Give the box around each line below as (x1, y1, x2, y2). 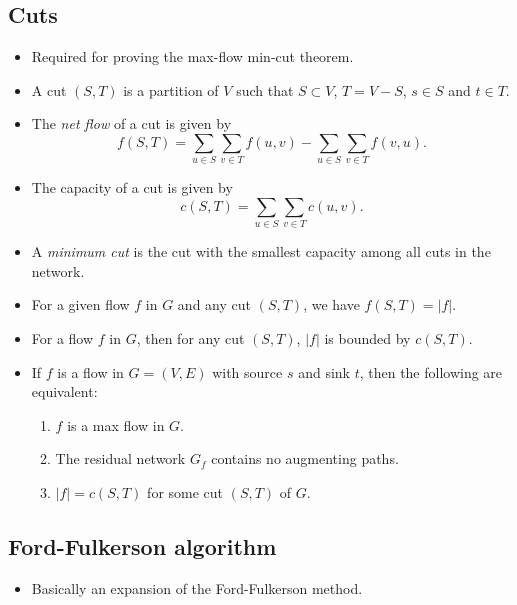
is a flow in (57, 361, 124, 382)
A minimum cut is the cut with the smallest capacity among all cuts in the (31, 241, 491, 262)
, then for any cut (136, 328, 245, 349)
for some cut (147, 481, 224, 502)
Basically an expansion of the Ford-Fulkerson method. (31, 577, 363, 598)
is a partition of (123, 79, 219, 100)
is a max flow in (67, 414, 165, 435)
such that (236, 79, 294, 100)
